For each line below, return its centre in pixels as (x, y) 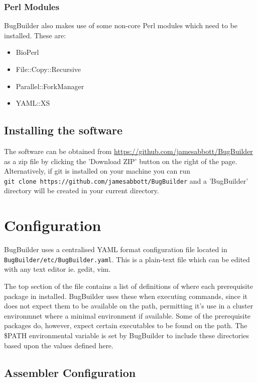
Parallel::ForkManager (50, 86)
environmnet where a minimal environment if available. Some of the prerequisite (127, 315)
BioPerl (27, 52)
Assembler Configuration (70, 372)
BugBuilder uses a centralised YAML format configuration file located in (116, 249)
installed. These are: (35, 35)
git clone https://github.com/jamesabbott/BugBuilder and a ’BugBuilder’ (126, 180)
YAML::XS (33, 103)
